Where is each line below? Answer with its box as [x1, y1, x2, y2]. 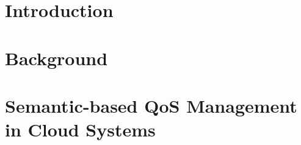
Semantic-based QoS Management [5, 93, 297, 118]
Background [5, 45, 108, 70]
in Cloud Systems [5, 117, 156, 142]
